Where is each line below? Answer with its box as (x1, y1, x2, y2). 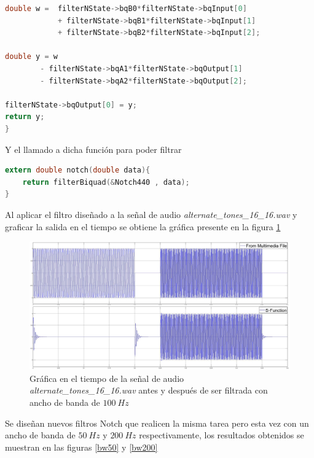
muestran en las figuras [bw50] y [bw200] (5, 440, 158, 453)
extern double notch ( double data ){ (5, 166, 151, 175)
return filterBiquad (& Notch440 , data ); (22, 177, 190, 187)
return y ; (5, 112, 45, 122)
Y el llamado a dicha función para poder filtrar (5, 142, 182, 155)
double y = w (5, 52, 58, 61)
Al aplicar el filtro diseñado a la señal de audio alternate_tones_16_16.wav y (5, 208, 297, 220)
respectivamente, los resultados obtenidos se (139, 429, 304, 441)
